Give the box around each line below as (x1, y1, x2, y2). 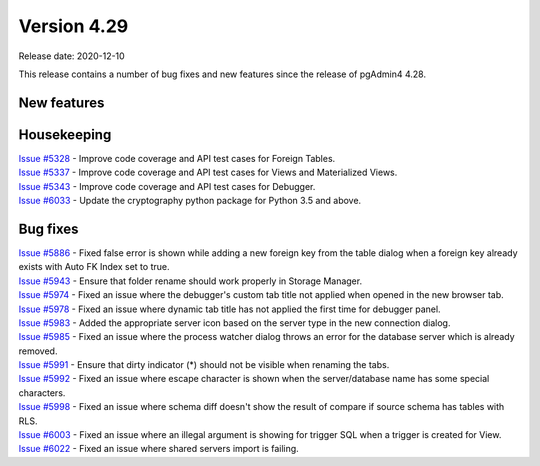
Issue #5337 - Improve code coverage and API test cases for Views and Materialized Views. (18, 166, 398, 179)
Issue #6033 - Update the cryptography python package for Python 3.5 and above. (18, 195, 362, 207)
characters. (18, 386, 66, 399)
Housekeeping (18, 126, 112, 143)
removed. (18, 345, 58, 357)
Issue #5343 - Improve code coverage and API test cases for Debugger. (18, 180, 316, 192)
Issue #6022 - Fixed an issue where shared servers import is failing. (18, 443, 299, 455)
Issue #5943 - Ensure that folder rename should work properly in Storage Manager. (18, 275, 363, 287)
